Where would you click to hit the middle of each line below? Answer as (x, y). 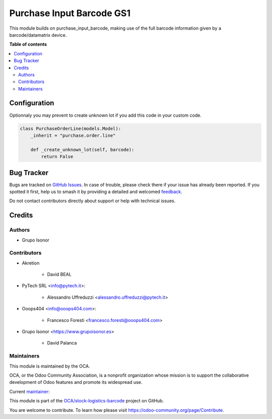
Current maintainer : (29, 391)
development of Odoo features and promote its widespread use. (76, 382)
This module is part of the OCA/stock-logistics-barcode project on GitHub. (87, 401)
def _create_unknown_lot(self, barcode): (82, 149)
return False (57, 157)
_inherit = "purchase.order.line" (73, 135)
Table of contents (28, 44)
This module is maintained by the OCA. (50, 366)
